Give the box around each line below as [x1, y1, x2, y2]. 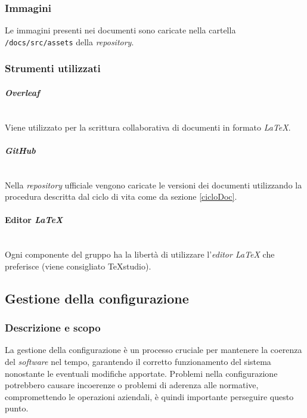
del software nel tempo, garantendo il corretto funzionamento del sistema [5, 355, 271, 368]
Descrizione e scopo [5, 320, 101, 335]
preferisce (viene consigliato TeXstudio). [5, 259, 151, 272]
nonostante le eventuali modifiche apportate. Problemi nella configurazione [5, 367, 278, 379]
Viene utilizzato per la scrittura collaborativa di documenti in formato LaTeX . [5, 120, 291, 133]
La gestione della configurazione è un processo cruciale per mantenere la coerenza [5, 343, 302, 356]
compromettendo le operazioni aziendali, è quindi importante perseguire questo [5, 390, 294, 402]
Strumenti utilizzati [5, 61, 101, 76]
